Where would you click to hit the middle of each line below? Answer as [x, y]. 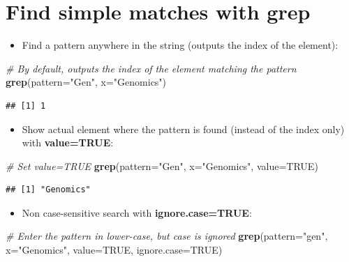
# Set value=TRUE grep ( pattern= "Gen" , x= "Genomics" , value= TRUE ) [162, 165]
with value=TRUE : [68, 142]
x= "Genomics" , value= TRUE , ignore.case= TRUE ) [114, 250]
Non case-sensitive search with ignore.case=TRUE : [137, 212]
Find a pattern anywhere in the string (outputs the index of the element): [180, 45]
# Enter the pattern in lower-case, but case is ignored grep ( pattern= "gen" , [167, 236]
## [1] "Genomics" [48, 190]
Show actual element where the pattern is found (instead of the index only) [183, 129]
